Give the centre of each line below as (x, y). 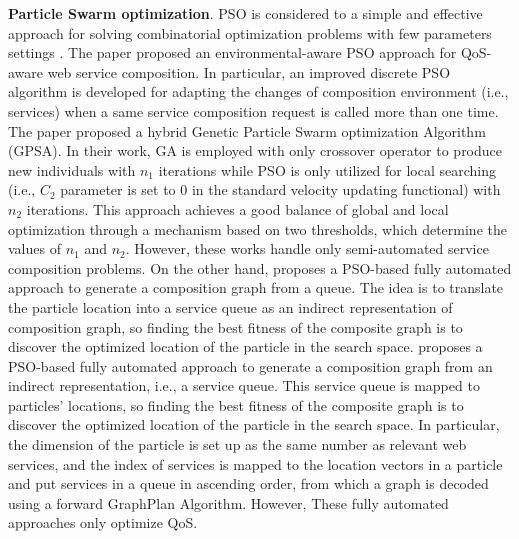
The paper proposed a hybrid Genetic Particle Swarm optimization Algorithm (247, 130)
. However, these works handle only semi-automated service (307, 248)
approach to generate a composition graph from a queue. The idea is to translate (256, 287)
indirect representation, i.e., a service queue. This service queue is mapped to (244, 385)
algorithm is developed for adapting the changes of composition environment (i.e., (258, 91)
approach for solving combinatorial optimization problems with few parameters (250, 32)
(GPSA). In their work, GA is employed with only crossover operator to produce (255, 150)
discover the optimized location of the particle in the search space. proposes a (245, 346)
